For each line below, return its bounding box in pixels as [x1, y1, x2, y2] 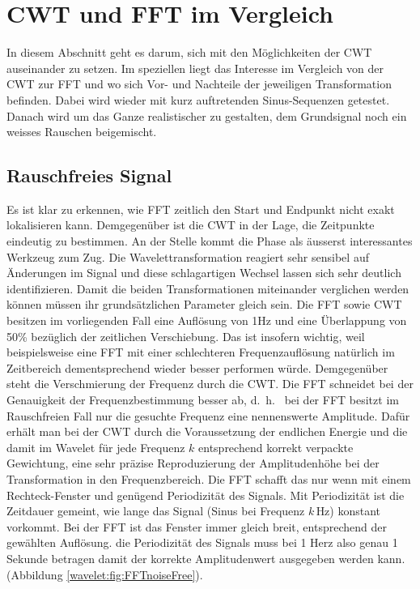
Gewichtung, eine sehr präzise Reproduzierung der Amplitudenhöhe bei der [6, 455, 380, 472]
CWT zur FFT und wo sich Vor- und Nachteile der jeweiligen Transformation [6, 75, 392, 92]
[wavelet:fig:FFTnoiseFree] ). [66, 566, 203, 583]
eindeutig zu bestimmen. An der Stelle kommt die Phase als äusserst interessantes [6, 233, 413, 250]
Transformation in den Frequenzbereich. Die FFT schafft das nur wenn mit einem [6, 470, 411, 487]
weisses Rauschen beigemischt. [6, 123, 157, 140]
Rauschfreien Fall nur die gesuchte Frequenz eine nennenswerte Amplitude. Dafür [6, 407, 410, 424]
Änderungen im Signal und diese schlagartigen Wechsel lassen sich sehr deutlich [6, 264, 401, 281]
